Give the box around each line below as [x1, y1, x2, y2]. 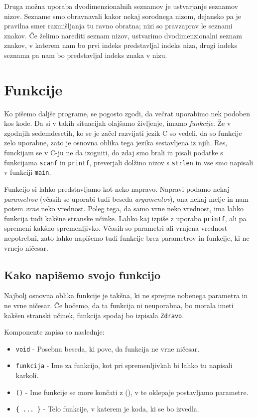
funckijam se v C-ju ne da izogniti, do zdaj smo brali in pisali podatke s [4, 147, 223, 158]
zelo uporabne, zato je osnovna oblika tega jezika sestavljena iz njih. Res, [4, 137, 228, 148]
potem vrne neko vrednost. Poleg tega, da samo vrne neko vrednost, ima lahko [4, 203, 244, 214]
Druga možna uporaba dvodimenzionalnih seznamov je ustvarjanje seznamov [4, 1, 238, 11]
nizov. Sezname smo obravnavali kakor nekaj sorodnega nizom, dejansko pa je [4, 10, 241, 21]
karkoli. [15, 370, 39, 381]
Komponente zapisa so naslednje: [4, 327, 105, 337]
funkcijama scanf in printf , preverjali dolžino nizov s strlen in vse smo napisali [4, 157, 254, 167]
